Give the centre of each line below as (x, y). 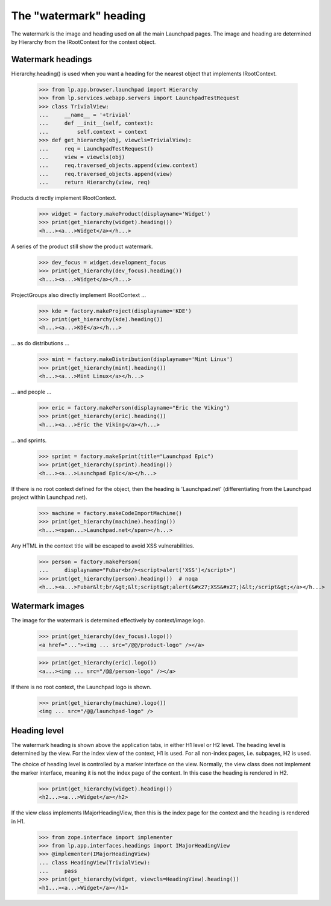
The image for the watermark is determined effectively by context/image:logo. (108, 620)
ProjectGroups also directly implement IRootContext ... (79, 295)
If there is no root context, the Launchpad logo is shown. (81, 687)
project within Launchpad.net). (49, 497)
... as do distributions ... (40, 343)
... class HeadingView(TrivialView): (95, 862)
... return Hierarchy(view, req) (95, 183)
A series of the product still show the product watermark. (82, 246)
